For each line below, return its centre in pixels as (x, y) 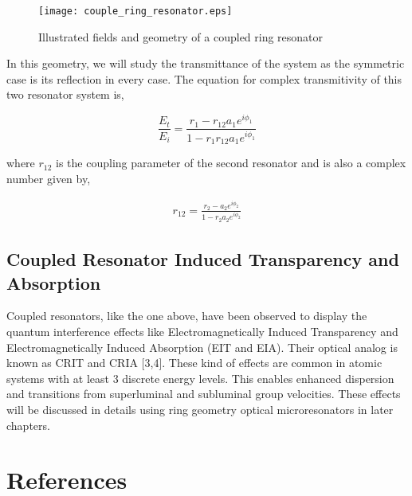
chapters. (28, 425)
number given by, (49, 178)
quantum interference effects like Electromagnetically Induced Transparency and (202, 332)
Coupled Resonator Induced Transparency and (203, 259)
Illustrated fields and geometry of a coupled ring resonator (181, 36)
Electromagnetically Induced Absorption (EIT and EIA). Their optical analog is (202, 347)
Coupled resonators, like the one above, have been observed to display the (187, 316)
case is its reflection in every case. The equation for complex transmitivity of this (204, 78)
